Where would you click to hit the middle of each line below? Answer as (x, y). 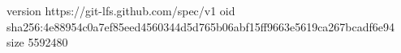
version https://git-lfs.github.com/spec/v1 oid (121, 10)
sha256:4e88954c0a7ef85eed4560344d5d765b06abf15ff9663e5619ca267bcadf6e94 (201, 26)
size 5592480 (37, 42)
